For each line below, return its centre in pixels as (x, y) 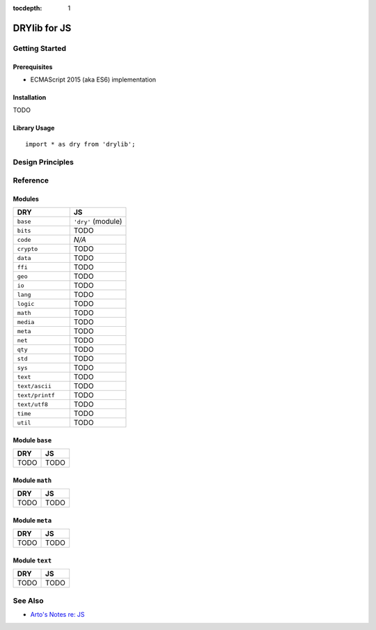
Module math (32, 480)
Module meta (32, 520)
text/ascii (34, 386)
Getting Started (39, 48)
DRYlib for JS (42, 28)
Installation (30, 97)
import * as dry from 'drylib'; (80, 144)
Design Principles (44, 162)
